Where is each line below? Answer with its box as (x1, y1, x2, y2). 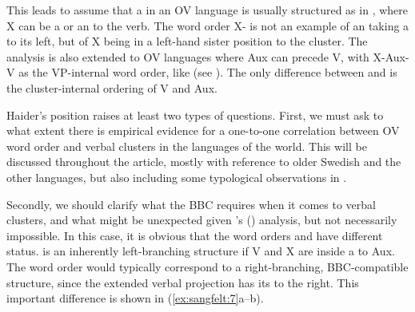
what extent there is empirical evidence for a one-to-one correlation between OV (6, 122, 400, 139)
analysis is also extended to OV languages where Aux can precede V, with (6, 48, 369, 65)
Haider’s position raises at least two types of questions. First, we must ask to (6, 106, 384, 123)
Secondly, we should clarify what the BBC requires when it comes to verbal (6, 195, 376, 212)
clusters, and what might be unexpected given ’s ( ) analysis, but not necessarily (6, 211, 397, 228)
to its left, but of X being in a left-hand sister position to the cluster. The (6, 33, 368, 49)
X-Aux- (373, 48, 409, 65)
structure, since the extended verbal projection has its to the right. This (6, 274, 359, 290)
